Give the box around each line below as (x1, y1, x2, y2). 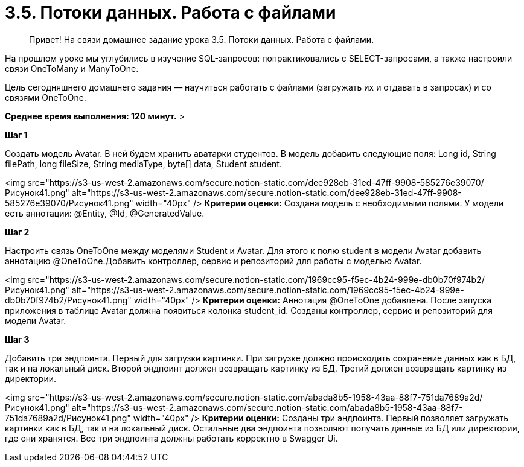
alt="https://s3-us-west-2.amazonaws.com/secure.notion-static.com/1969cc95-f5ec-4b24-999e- (71, 284, 464, 295)
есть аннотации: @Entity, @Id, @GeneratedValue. (5, 208, 205, 218)
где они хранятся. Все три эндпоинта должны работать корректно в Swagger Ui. (5, 433, 338, 443)
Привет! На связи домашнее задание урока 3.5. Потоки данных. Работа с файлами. (29, 34, 374, 45)
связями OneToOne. (5, 92, 86, 103)
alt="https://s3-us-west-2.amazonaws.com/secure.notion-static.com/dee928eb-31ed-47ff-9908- (71, 187, 462, 198)
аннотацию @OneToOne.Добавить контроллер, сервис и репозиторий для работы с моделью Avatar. (5, 255, 422, 266)
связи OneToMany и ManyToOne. (5, 63, 139, 74)
